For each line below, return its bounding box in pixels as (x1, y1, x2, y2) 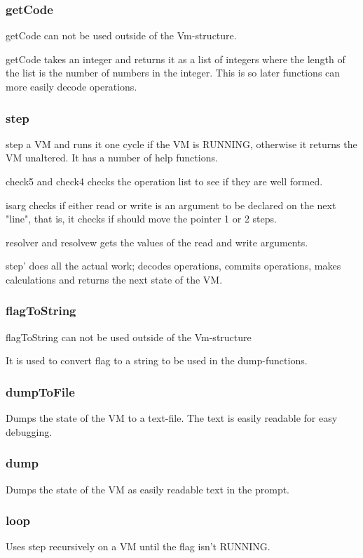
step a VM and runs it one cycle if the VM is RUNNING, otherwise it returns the (6, 136, 357, 151)
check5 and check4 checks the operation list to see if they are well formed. (6, 174, 323, 188)
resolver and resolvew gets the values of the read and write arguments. (6, 234, 308, 249)
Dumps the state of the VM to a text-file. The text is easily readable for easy (6, 411, 338, 425)
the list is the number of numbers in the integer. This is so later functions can (6, 65, 341, 80)
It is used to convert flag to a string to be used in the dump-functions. (6, 353, 308, 368)
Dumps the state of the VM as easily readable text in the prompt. (6, 481, 290, 496)
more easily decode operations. (6, 79, 137, 93)
